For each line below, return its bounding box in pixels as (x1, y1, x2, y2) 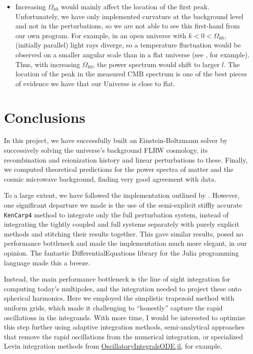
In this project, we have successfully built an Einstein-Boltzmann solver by (4, 135, 228, 145)
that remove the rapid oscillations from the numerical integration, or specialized (4, 331, 243, 341)
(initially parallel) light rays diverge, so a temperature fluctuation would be (15, 40, 241, 50)
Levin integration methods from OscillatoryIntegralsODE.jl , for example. (4, 341, 222, 351)
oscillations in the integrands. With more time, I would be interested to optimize (4, 312, 246, 322)
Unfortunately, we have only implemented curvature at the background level (15, 11, 244, 21)
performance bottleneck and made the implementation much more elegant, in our (4, 238, 247, 248)
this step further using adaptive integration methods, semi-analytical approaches (4, 322, 245, 332)
